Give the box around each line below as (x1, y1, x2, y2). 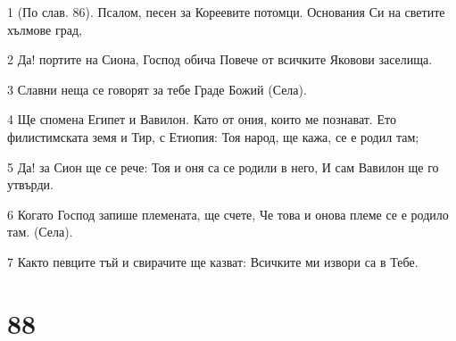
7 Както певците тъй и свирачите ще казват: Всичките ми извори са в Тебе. (7, 252, 419, 270)
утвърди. (7, 175, 54, 194)
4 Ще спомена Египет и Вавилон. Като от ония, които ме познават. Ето (7, 110, 396, 129)
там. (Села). (7, 222, 73, 241)
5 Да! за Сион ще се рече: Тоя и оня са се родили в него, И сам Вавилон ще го (7, 157, 439, 176)
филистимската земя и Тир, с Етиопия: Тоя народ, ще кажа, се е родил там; (7, 127, 419, 146)
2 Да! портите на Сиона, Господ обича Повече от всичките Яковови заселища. (7, 50, 433, 69)
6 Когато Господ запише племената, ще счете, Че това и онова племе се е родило (7, 204, 449, 223)
